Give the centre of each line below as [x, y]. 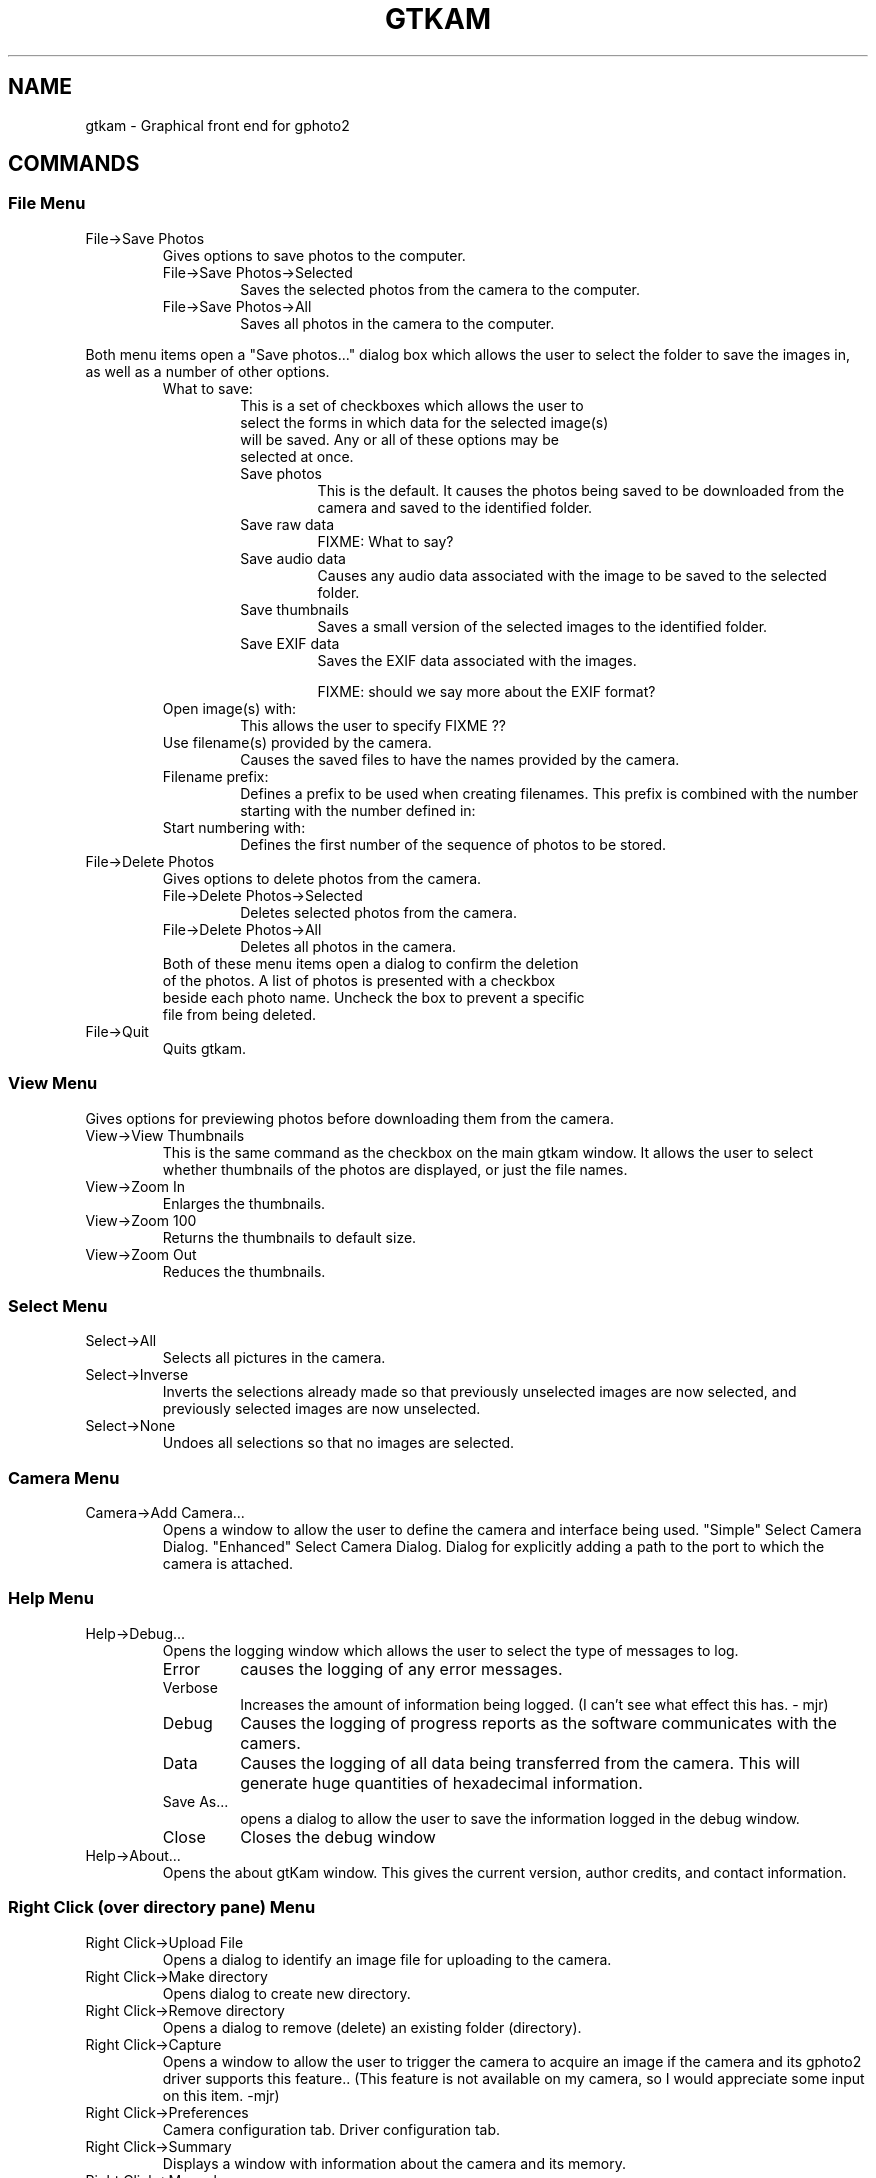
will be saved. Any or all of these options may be [399, 439]
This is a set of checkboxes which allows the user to [412, 405]
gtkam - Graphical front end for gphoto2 [217, 125]
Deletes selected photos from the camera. [378, 912]
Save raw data [287, 524]
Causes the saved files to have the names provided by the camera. [460, 759]
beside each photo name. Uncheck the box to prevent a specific [373, 997]
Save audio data [293, 558]
